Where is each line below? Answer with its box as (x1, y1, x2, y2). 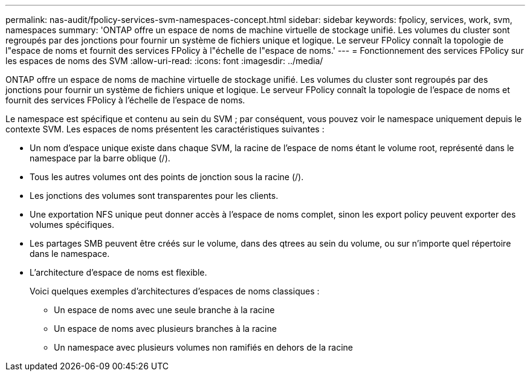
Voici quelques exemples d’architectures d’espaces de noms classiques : (30, 286, 320, 296)
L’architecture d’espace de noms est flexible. (30, 267, 207, 277)
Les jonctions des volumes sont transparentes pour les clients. (30, 190, 279, 201)
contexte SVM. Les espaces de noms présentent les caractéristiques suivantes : (5, 124, 325, 134)
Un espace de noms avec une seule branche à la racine (54, 305, 275, 315)
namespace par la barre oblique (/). (30, 153, 170, 163)
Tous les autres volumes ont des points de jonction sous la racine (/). (30, 172, 304, 182)
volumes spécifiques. (30, 219, 114, 230)
